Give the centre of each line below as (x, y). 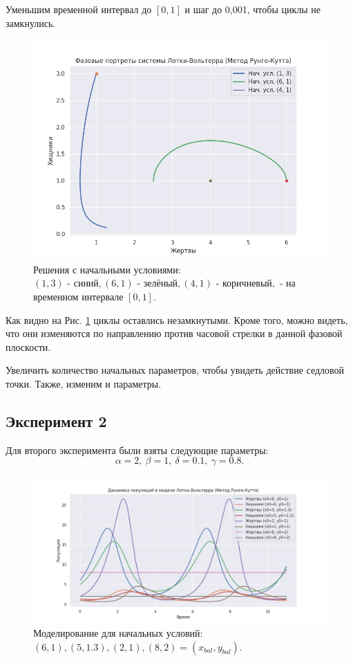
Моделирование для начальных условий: (118, 632)
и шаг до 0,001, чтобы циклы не (253, 9)
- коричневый (244, 284)
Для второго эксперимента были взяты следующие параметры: (137, 450)
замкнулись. (31, 22)
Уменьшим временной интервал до (79, 9)
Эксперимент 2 (56, 420)
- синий (83, 284)
